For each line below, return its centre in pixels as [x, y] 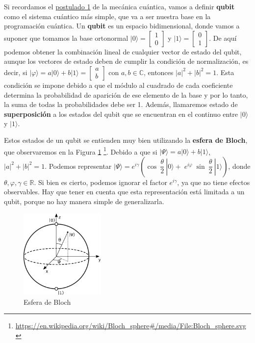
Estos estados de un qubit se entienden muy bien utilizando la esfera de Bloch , [126, 140]
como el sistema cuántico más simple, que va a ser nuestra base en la [107, 16]
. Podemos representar [78, 166]
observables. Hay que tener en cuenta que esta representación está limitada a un [124, 192]
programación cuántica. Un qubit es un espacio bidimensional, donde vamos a [122, 26]
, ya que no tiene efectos [214, 182]
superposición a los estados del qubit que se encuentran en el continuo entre [121, 114]
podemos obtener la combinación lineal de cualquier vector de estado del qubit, [123, 51]
